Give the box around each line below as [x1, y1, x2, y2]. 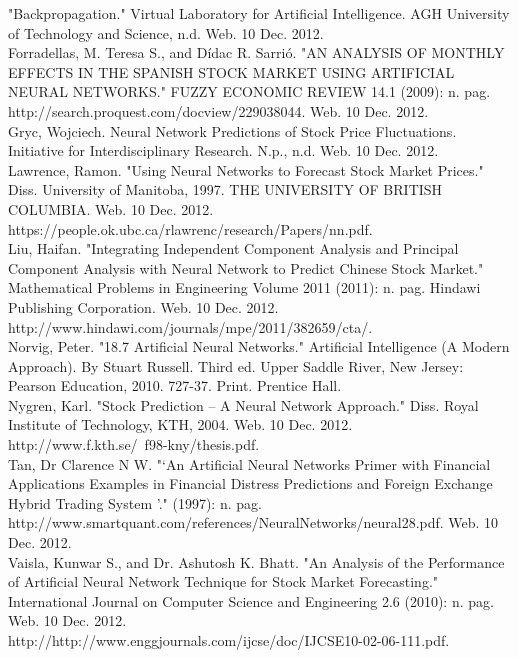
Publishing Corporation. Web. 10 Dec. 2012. [8, 296, 279, 317]
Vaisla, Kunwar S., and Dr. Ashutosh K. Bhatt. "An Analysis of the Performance [8, 551, 505, 572]
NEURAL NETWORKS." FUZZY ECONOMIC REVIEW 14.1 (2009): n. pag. [8, 81, 491, 102]
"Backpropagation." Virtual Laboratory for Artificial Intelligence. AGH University [8, 3, 510, 23]
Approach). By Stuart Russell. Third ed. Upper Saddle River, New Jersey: [8, 355, 464, 376]
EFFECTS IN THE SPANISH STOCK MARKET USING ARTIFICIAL [8, 61, 455, 82]
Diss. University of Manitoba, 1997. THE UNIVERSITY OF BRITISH [8, 179, 443, 200]
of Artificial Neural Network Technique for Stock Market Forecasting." [8, 571, 439, 592]
